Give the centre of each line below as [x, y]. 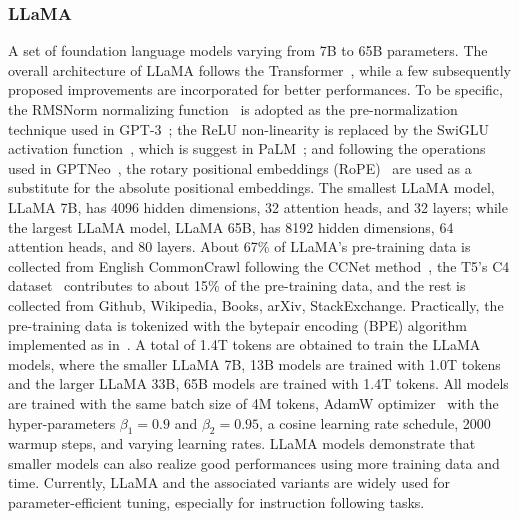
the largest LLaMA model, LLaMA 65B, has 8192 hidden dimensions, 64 [231, 226]
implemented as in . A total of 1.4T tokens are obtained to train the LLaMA [244, 344]
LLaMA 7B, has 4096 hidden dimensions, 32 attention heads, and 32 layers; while [258, 206]
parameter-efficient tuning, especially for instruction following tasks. [216, 502]
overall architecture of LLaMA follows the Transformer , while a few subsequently [259, 69]
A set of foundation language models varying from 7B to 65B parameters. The [248, 50]
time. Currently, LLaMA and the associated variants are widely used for [229, 482]
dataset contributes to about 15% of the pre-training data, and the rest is [237, 285]
